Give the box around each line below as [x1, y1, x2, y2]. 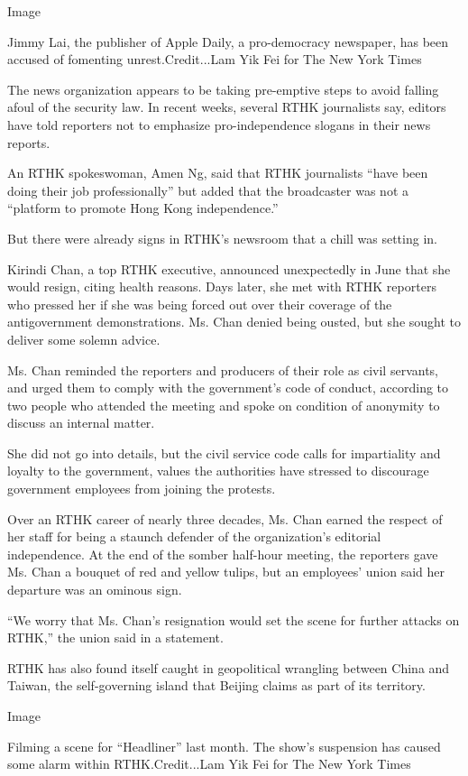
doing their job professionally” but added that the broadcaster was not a [7, 180, 409, 199]
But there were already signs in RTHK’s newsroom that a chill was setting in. [7, 228, 437, 247]
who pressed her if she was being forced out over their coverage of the [7, 294, 392, 313]
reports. [7, 133, 50, 152]
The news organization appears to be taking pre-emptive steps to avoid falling [7, 79, 439, 98]
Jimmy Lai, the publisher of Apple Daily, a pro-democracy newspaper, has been [7, 32, 449, 51]
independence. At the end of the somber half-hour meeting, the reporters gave [7, 544, 438, 563]
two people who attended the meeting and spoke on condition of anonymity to [7, 395, 440, 414]
